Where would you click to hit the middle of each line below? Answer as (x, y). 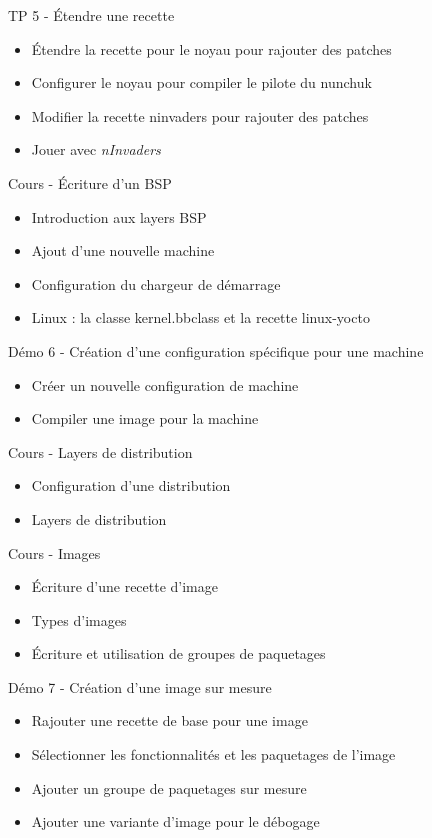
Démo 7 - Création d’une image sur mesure (140, 686)
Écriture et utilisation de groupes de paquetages (178, 653)
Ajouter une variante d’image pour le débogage (175, 821)
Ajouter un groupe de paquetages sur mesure (169, 787)
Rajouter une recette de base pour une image (169, 720)
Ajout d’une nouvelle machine (123, 250)
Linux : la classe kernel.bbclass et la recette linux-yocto (200, 317)
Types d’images (79, 619)
